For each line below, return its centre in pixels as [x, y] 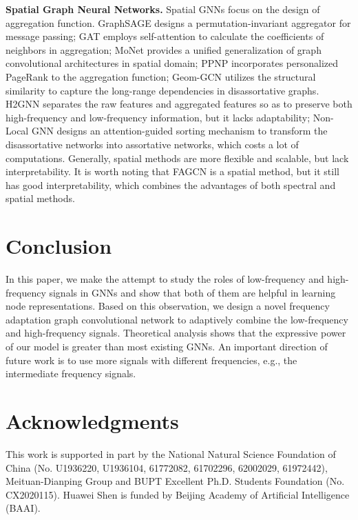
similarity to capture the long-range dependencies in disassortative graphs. [162, 90]
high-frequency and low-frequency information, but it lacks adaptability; [158, 117]
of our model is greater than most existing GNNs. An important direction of [167, 346]
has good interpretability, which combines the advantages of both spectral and [171, 184]
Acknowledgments [92, 420]
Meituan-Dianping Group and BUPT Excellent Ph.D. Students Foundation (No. [175, 481]
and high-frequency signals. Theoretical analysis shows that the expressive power [176, 333]
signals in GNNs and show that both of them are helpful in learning [192, 292]
